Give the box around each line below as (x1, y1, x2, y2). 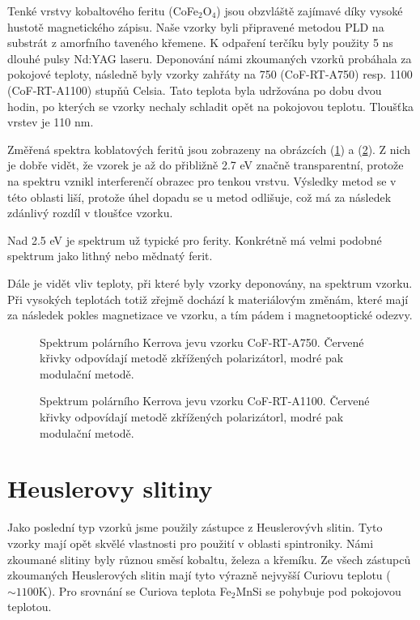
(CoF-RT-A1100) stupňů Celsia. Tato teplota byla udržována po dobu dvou (7, 81, 382, 98)
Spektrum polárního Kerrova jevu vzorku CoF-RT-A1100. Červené (40, 392, 370, 409)
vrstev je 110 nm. (7, 113, 94, 130)
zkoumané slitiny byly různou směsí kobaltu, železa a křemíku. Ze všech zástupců (7, 550, 411, 567)
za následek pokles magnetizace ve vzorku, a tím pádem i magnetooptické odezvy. (7, 306, 413, 323)
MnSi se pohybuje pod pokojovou (235, 582, 401, 599)
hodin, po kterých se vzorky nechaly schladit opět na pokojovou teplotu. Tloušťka (7, 97, 414, 114)
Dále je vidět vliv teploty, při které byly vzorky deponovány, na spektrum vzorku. (7, 274, 413, 291)
